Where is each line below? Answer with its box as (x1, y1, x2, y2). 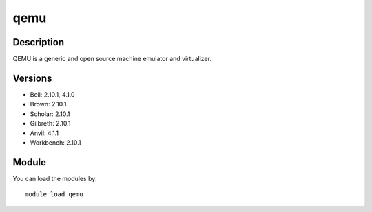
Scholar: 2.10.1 (30, 110, 70, 118)
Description (12, 36, 65, 48)
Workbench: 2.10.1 (30, 138, 81, 147)
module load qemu (25, 191, 83, 198)
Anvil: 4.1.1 (30, 129, 59, 137)
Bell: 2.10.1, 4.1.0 (30, 90, 75, 99)
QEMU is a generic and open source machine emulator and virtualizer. (12, 55, 211, 63)
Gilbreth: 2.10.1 (30, 119, 71, 128)
